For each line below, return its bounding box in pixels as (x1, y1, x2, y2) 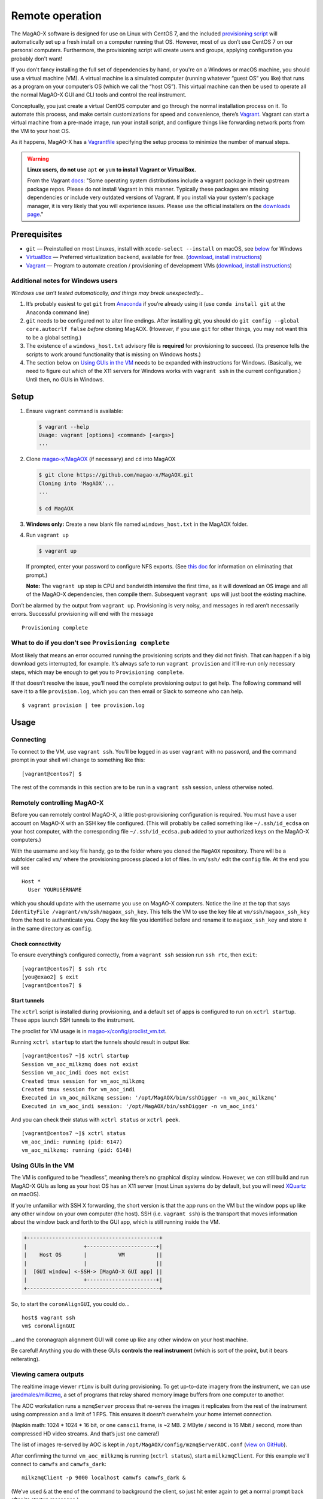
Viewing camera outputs (11, 1370, 84, 1378)
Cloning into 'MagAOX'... (38, 480, 115, 487)
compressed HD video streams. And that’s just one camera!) (11, 1430, 160, 1437)
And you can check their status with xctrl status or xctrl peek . (11, 1116, 181, 1124)
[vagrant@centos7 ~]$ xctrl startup (22, 1052, 129, 1059)
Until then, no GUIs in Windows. (26, 375, 105, 383)
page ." (27, 210, 44, 218)
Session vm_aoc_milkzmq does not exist (22, 1061, 139, 1067)
